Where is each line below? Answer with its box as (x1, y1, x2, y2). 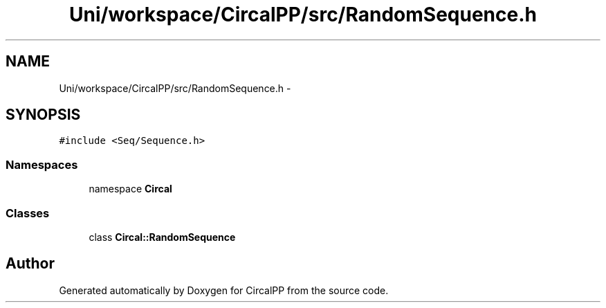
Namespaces (6, 157, 78, 172)
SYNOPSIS (6, 106, 81, 124)
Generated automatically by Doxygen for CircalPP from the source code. (59, 284, 389, 296)
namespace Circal (89, 183, 172, 195)
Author (6, 255, 55, 273)
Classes (6, 206, 50, 220)
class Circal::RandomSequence (89, 230, 236, 243)
